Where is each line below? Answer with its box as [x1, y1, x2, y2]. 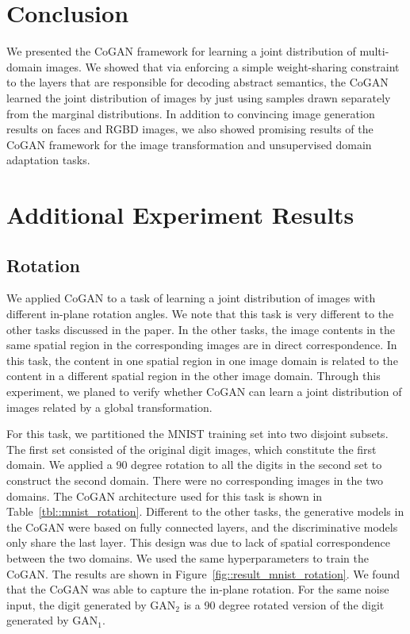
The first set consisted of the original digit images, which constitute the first [6, 440, 377, 457]
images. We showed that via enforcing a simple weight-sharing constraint [45, 58, 400, 75]
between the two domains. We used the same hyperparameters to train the [6, 549, 369, 566]
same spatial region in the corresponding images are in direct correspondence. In [6, 336, 397, 353]
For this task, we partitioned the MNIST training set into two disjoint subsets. [6, 425, 389, 442]
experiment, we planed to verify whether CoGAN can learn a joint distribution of [6, 383, 402, 400]
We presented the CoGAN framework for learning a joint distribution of [6, 43, 356, 60]
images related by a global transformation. [6, 398, 213, 415]
